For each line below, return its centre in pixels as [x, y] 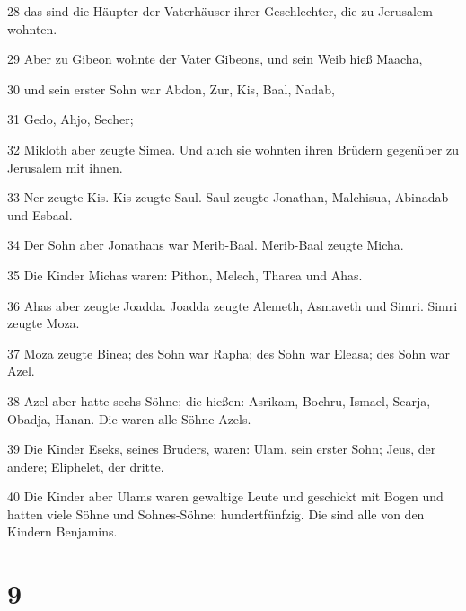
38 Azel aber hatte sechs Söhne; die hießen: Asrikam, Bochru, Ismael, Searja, [219, 400]
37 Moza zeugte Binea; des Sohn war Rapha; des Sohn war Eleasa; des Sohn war [229, 353]
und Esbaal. [40, 214]
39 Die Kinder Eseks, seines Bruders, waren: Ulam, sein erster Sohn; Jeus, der [222, 449]
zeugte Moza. [44, 323]
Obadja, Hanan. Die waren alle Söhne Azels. [129, 418]
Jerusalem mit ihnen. [65, 167]
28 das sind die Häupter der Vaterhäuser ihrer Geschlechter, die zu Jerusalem [220, 11]
